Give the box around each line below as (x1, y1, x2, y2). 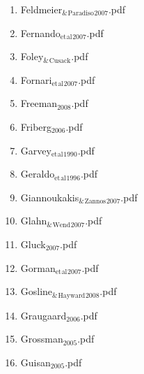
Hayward (58, 292, 86, 299)
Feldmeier (20, 2, 63, 16)
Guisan (20, 354, 51, 369)
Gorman (20, 260, 56, 275)
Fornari (20, 72, 52, 87)
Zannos (84, 198, 106, 206)
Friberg (20, 119, 52, 134)
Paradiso (67, 10, 94, 17)
